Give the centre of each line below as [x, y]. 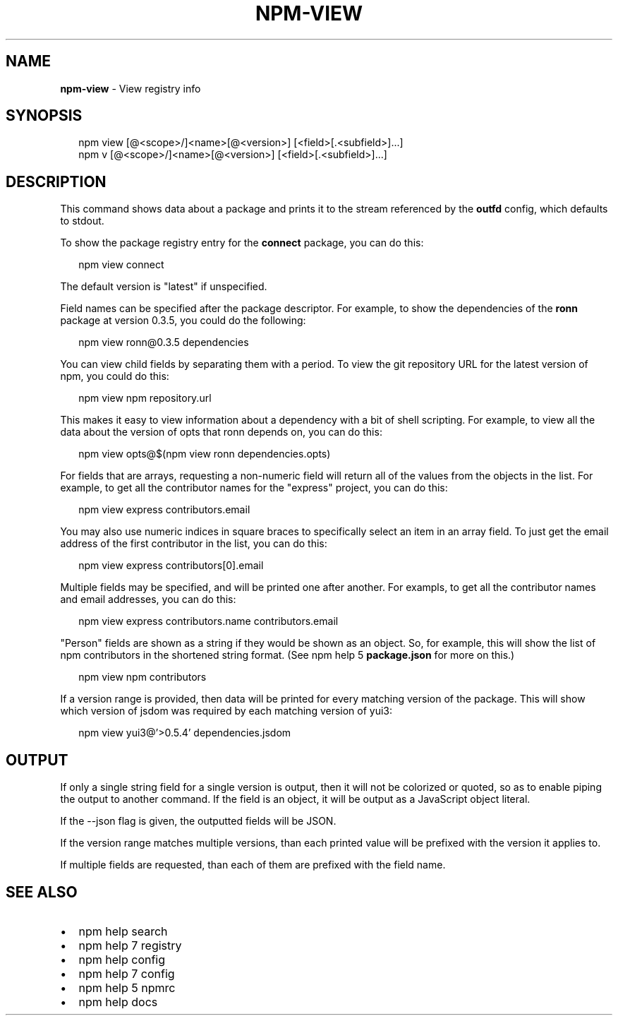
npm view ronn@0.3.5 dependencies [164, 342]
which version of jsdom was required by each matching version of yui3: [226, 711]
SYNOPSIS [44, 116]
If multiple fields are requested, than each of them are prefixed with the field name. [253, 865]
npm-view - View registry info [131, 88]
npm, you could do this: [115, 376]
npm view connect [121, 265]
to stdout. [82, 221]
